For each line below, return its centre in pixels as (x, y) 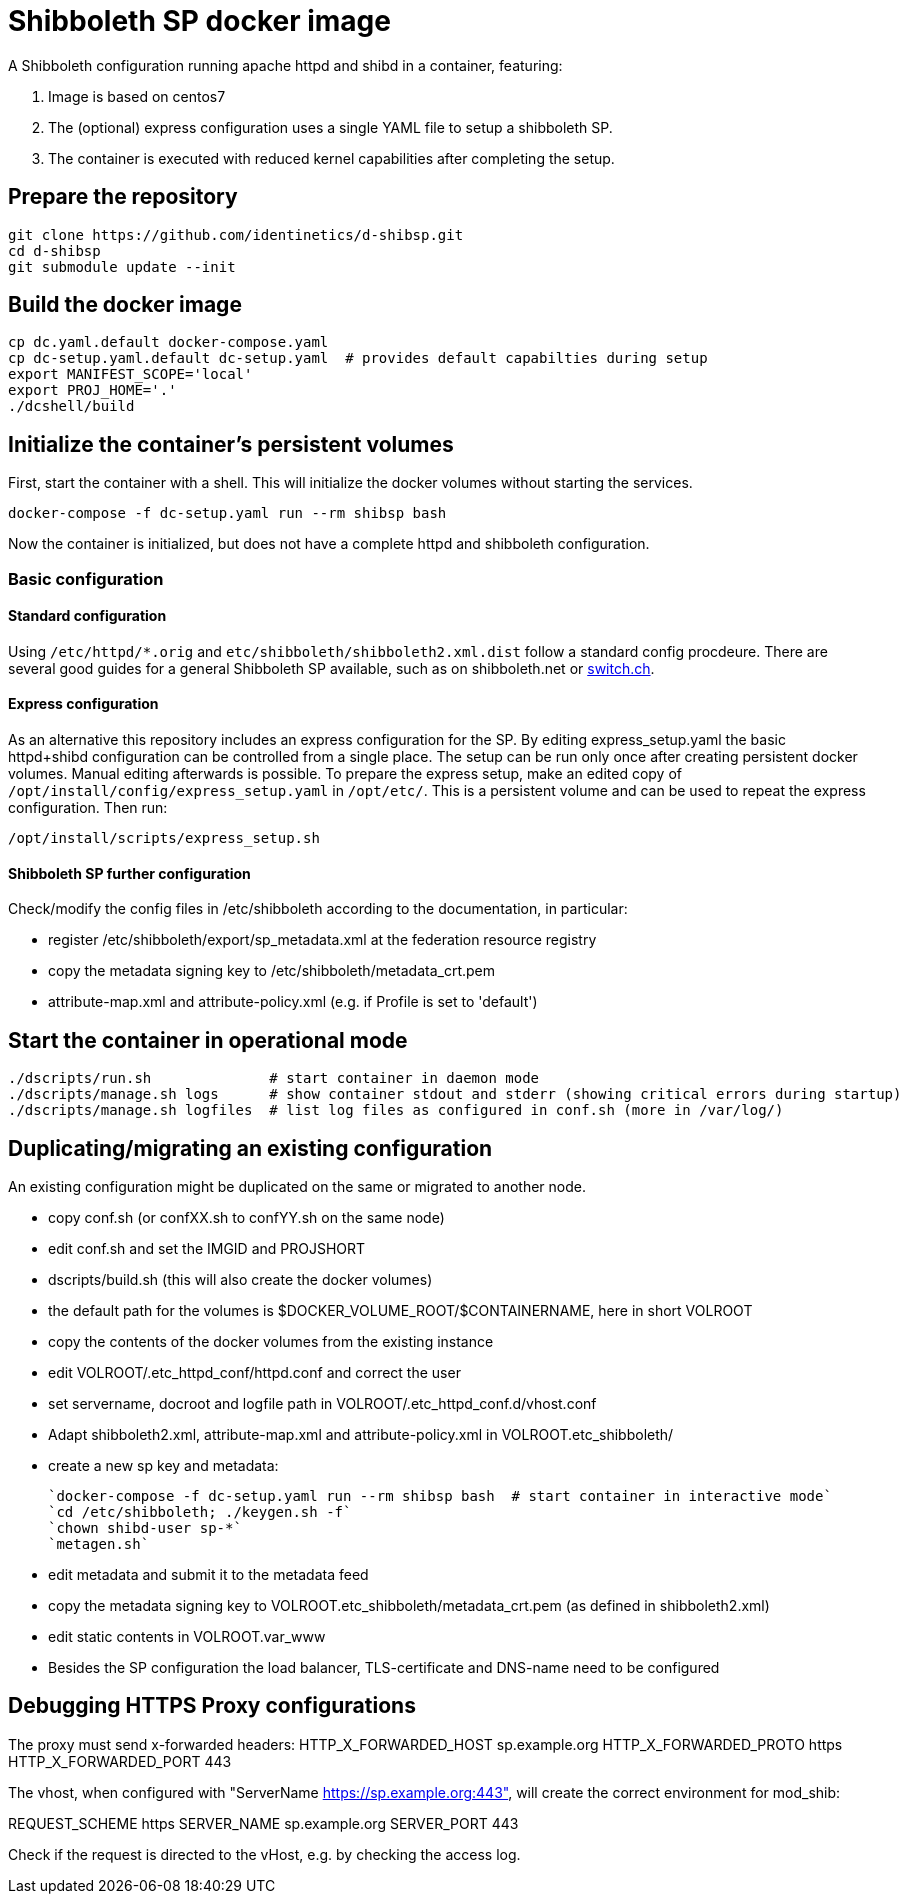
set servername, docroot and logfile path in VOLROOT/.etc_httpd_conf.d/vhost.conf (322, 1403)
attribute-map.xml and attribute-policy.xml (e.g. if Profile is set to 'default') (293, 1002)
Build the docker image (125, 305)
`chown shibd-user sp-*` (145, 1528)
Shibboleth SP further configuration (129, 873)
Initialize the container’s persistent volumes (231, 444)
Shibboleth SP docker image (199, 21)
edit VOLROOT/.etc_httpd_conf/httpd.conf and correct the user (254, 1372)
